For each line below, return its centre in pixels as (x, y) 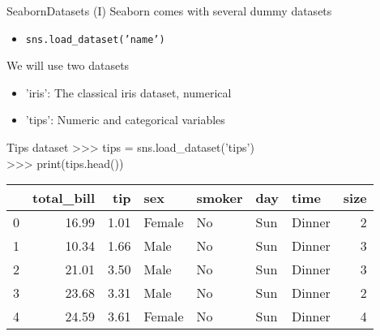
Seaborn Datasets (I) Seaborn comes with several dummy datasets (169, 11)
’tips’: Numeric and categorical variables (125, 120)
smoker (220, 198)
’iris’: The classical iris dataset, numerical (128, 92)
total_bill (64, 198)
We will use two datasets (68, 65)
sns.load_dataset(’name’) (95, 39)
